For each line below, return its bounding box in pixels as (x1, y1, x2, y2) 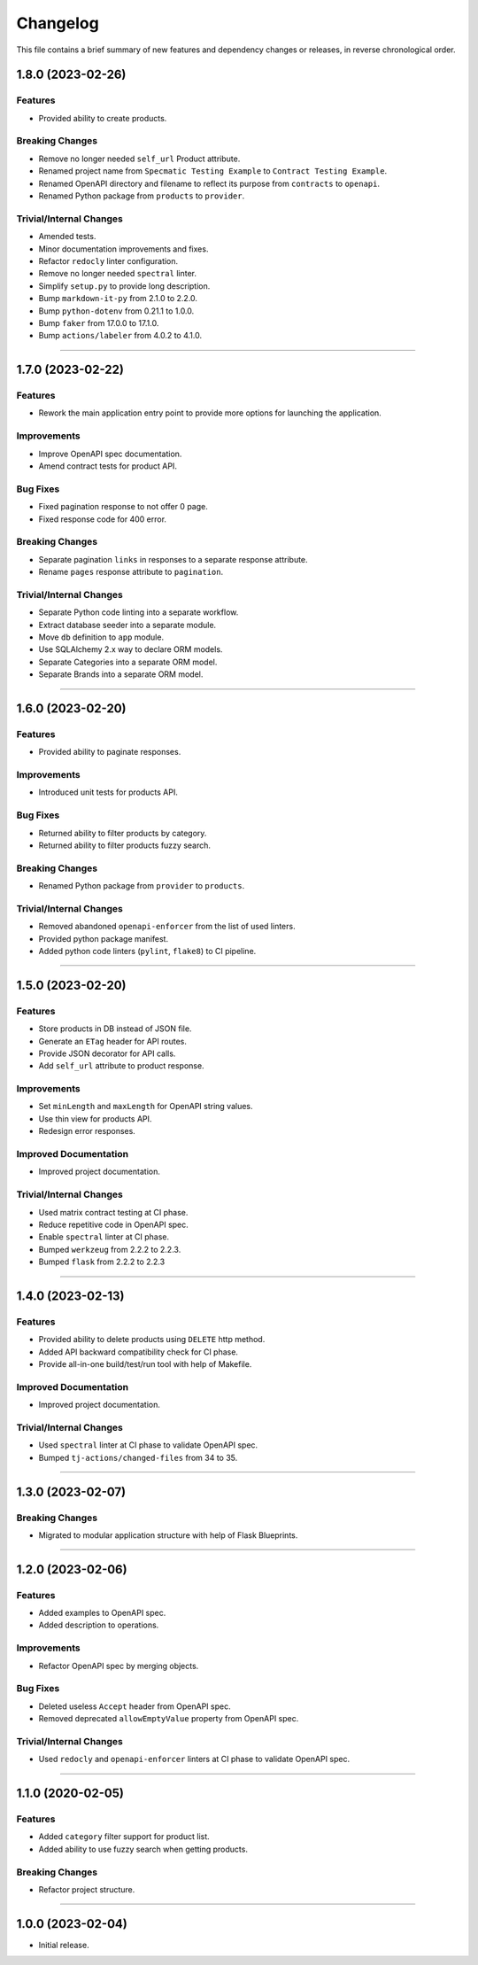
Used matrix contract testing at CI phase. (38, 1207, 189, 1217)
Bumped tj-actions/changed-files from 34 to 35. (38, 1452, 238, 1463)
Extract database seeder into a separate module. (38, 619, 217, 630)
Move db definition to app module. (38, 632, 164, 642)
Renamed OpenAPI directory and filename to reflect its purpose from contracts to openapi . (38, 178, 381, 189)
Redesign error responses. (38, 1126, 136, 1137)
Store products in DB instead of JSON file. (38, 1023, 192, 1034)
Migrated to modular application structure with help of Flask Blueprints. (38, 1529, 298, 1541)
